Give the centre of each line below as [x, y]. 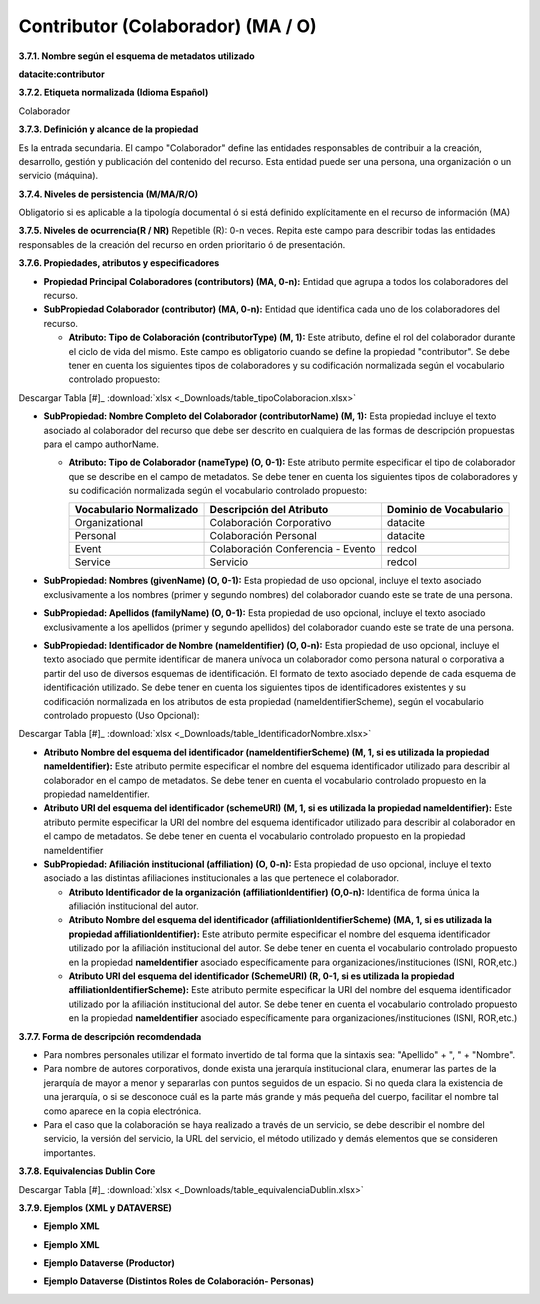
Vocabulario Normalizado [136, 510]
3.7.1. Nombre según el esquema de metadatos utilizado [136, 56]
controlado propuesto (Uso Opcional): [121, 715]
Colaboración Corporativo [270, 523]
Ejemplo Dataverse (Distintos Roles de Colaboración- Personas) [179, 1281]
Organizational [109, 523]
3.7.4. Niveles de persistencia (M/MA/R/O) [108, 194]
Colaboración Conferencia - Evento [292, 549]
